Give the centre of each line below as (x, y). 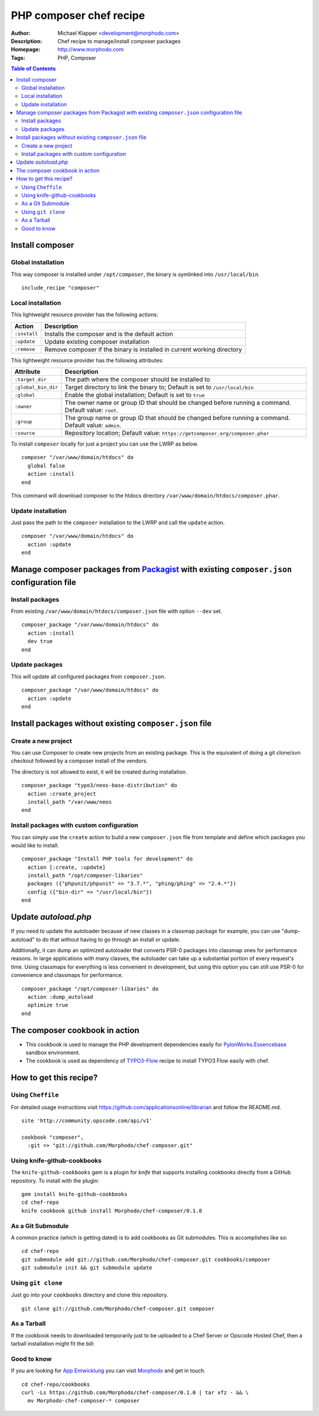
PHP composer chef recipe (78, 15)
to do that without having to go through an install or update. (108, 939)
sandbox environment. (53, 1053)
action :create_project (62, 794)
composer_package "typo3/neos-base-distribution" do (99, 785)
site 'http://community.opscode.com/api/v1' (87, 1121)
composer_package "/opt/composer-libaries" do (90, 989)
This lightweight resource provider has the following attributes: (87, 360)
